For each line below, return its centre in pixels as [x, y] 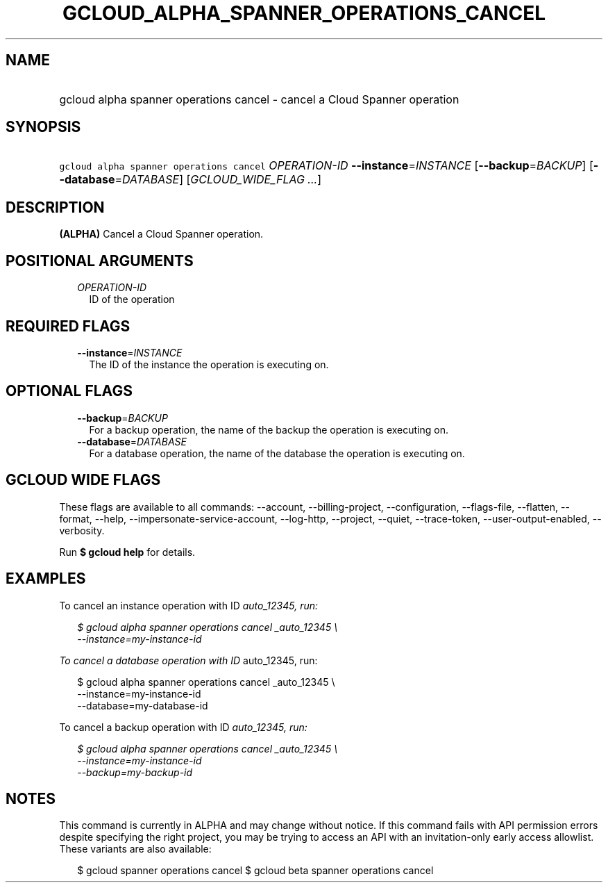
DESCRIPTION [55, 207]
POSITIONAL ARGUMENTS [100, 261]
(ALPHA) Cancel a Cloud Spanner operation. [161, 234]
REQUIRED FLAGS [68, 326]
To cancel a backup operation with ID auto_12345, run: [183, 727]
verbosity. [82, 530]
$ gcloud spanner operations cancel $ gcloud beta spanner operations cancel [255, 871]
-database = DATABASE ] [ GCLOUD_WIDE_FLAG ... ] [191, 180]
